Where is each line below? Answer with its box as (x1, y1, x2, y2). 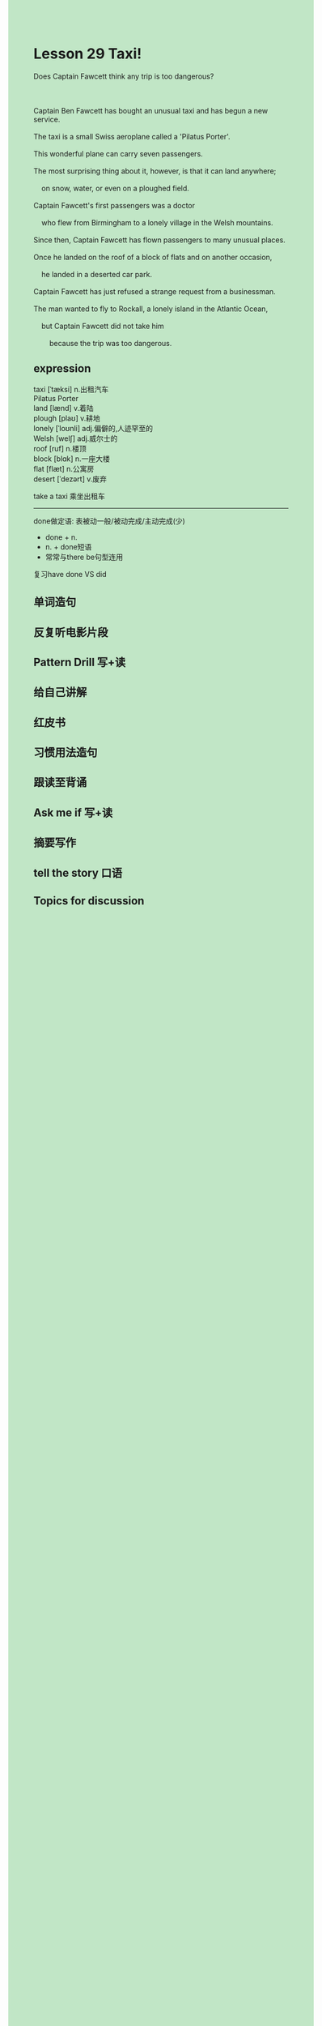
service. (33, 114, 61, 124)
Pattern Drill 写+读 (33, 655, 126, 669)
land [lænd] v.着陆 (33, 403, 94, 412)
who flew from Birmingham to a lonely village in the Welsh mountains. (40, 217, 273, 227)
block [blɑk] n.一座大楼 (33, 454, 110, 464)
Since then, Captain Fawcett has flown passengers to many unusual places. (33, 235, 286, 245)
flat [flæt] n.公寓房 (33, 464, 95, 473)
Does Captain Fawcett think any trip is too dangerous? (33, 71, 214, 81)
